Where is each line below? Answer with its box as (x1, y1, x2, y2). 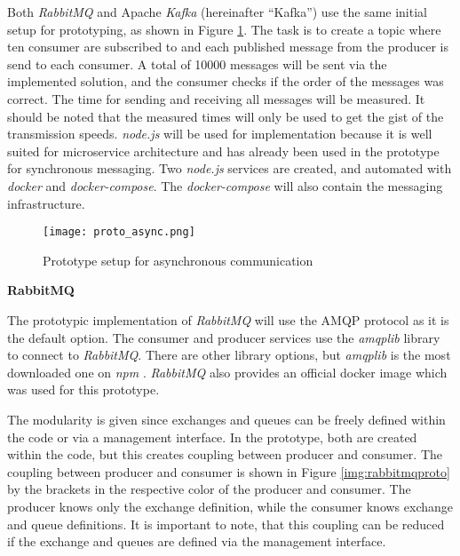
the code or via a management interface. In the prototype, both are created (7, 427, 417, 446)
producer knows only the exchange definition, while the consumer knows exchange (7, 496, 454, 515)
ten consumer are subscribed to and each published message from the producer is (7, 37, 448, 56)
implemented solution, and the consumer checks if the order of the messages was (7, 72, 444, 91)
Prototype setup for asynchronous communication (43, 250, 313, 269)
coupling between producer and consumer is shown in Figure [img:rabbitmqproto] (7, 462, 450, 481)
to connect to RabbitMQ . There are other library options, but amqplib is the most (7, 346, 451, 364)
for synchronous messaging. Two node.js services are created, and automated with (7, 159, 452, 178)
